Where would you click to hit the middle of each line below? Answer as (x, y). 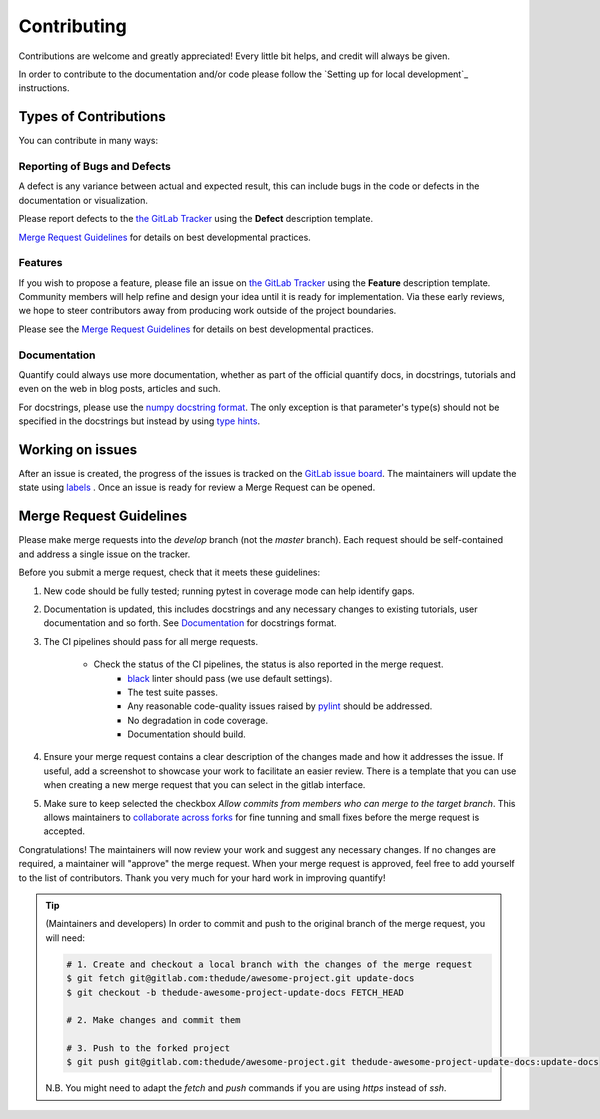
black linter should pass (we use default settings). (230, 678)
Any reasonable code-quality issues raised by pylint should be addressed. (280, 706)
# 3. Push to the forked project (148, 1048)
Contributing (72, 26)
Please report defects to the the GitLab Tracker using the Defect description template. (196, 219)
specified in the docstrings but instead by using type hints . (139, 421)
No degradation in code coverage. (198, 720)
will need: (65, 937)
